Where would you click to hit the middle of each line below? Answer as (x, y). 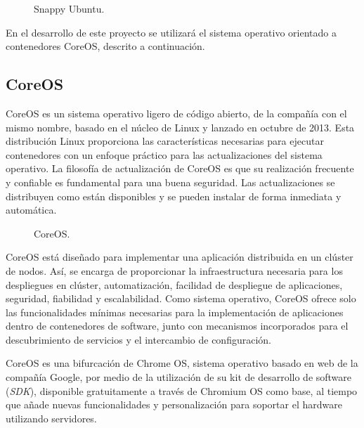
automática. (31, 210)
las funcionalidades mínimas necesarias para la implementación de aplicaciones (175, 312)
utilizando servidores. (51, 418)
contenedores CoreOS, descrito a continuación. (105, 46)
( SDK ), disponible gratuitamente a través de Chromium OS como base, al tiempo (182, 390)
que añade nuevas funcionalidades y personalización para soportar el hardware (174, 404)
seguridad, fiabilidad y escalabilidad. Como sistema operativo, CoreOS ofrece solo (181, 298)
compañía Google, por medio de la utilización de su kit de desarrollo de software (179, 377)
